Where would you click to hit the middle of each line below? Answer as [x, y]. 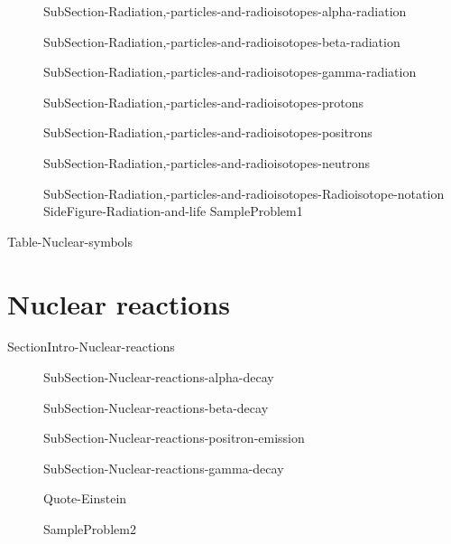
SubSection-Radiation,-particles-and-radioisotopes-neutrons [207, 162]
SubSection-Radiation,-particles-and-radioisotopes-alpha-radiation [225, 11]
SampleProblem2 [90, 529]
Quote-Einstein [85, 498]
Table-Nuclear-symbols [70, 241]
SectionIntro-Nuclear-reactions [91, 347]
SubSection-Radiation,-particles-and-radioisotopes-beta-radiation [222, 41]
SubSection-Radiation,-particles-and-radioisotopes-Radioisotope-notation [244, 193]
